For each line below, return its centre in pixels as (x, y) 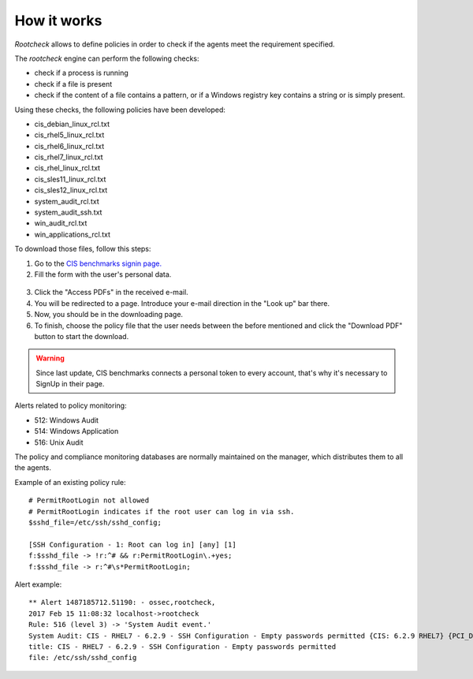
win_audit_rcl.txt (61, 223)
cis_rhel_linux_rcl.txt (67, 168)
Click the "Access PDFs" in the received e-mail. (111, 293)
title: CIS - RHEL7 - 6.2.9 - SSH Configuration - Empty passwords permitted (182, 646)
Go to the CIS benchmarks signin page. (98, 263)
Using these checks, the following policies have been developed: (120, 110)
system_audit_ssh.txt (68, 212)
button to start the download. (82, 336)
